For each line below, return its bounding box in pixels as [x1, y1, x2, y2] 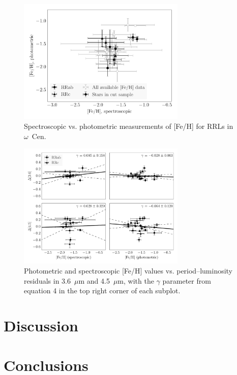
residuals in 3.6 [24, 275, 71, 286]
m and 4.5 [78, 275, 110, 286]
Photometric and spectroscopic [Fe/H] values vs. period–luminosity [24, 265, 233, 276]
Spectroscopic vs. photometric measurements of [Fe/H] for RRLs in [24, 121, 233, 131]
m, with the [117, 275, 154, 286]
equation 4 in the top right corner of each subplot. [24, 285, 181, 296]
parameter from [162, 275, 211, 286]
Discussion [4, 315, 78, 335]
